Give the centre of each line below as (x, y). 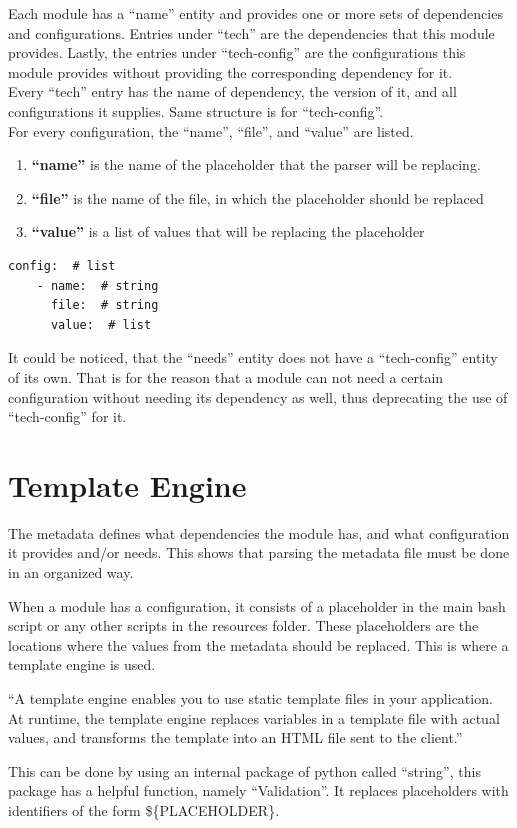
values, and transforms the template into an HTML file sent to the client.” (235, 737)
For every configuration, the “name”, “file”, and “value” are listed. (211, 130)
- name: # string (97, 285)
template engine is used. (82, 664)
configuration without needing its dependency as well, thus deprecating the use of (258, 396)
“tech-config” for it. (67, 416)
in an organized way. (71, 572)
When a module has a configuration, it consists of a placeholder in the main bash (257, 605)
